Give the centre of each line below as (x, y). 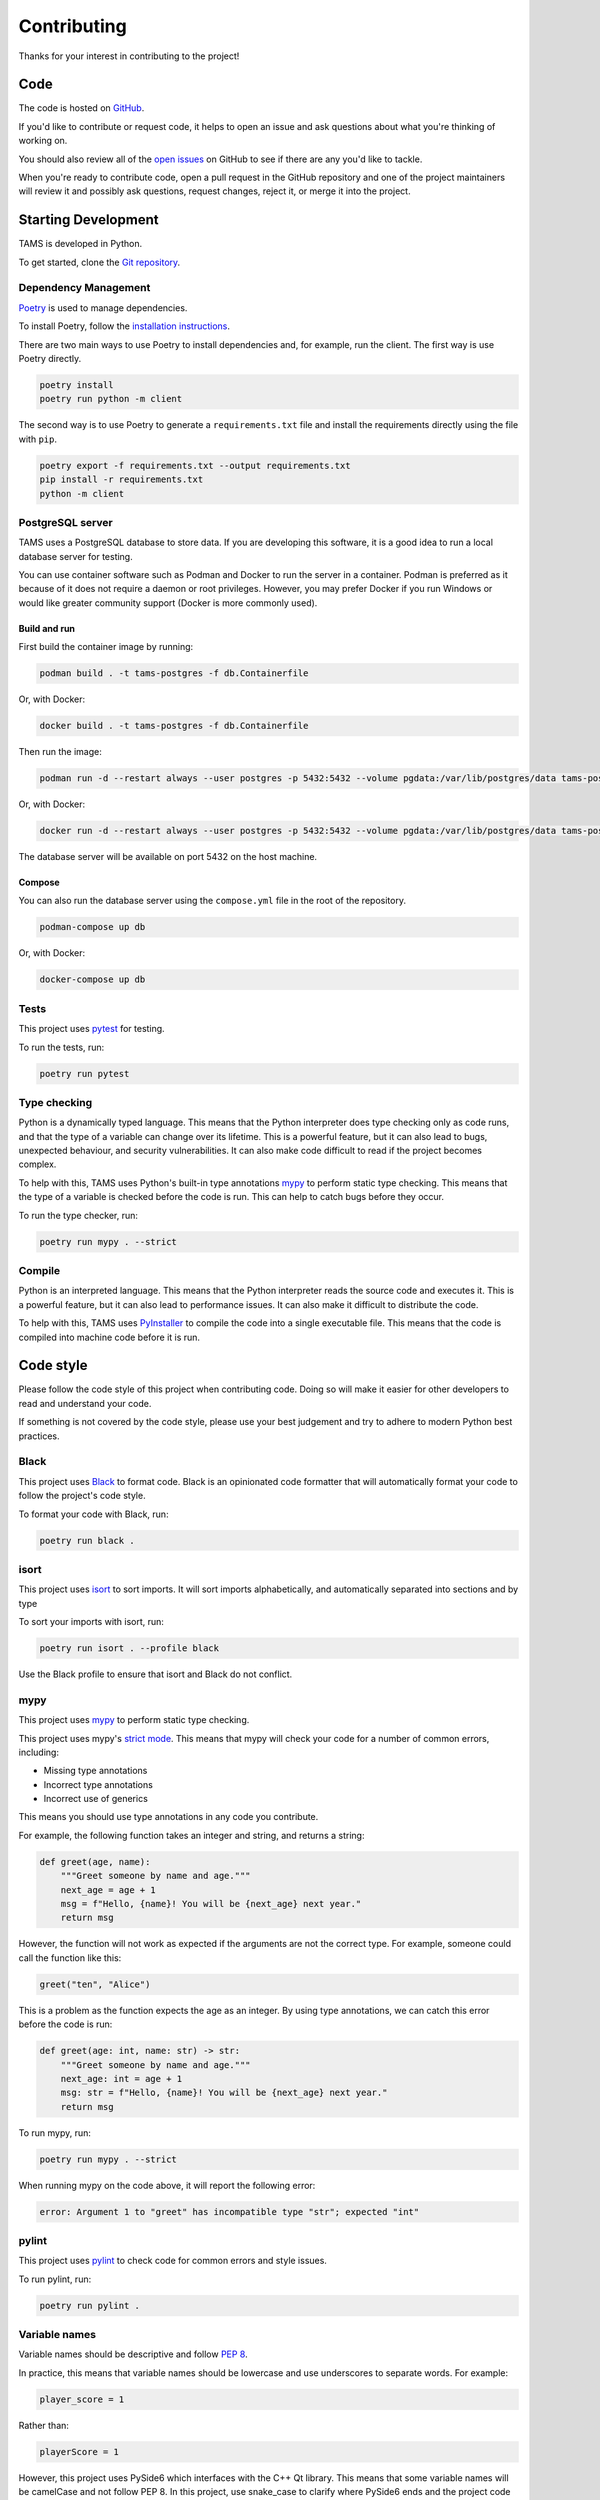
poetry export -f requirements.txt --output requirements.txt (195, 465)
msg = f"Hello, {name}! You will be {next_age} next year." (211, 1904)
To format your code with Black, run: (93, 1514)
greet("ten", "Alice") (95, 1984)
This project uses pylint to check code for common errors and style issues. (172, 2261)
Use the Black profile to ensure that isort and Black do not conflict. (155, 1674)
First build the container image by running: (106, 647)
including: (39, 1752)
